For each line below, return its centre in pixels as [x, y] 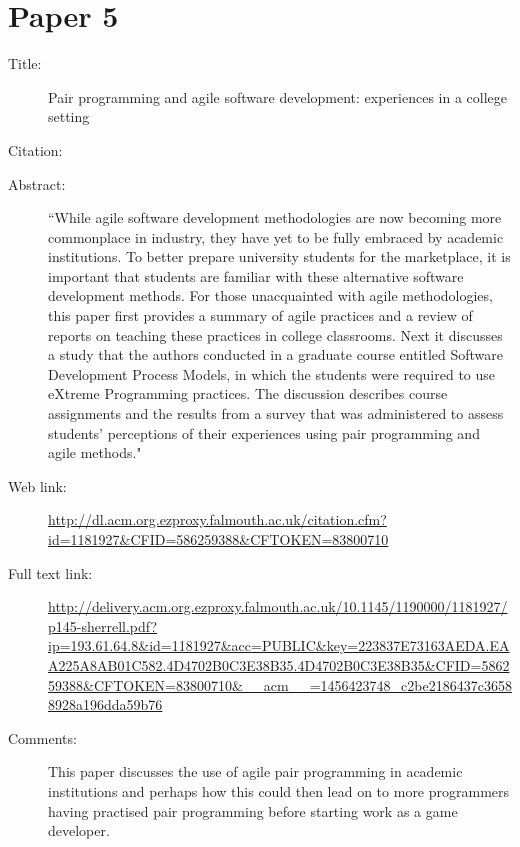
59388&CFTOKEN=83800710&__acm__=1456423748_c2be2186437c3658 [280, 684]
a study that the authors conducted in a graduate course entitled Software [276, 354]
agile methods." [95, 452]
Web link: [37, 485]
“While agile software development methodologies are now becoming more [275, 217]
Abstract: [37, 183]
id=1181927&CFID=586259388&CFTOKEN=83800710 [218, 539]
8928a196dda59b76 [105, 704]
